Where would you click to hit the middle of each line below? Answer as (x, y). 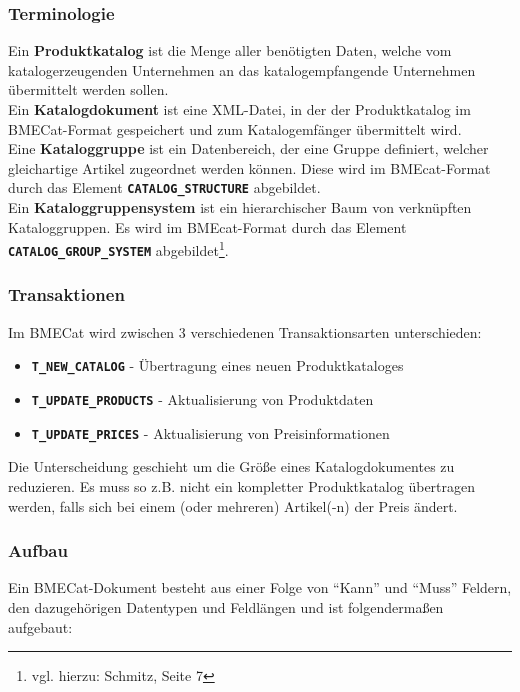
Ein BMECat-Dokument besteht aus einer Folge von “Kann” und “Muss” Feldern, (260, 587)
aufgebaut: (40, 626)
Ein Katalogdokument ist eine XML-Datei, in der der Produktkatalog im (239, 109)
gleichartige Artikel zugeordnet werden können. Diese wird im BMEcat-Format (249, 167)
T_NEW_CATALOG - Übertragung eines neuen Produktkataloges (217, 365)
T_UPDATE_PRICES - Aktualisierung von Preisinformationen (210, 432)
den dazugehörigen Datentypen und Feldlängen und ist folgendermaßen (226, 606)
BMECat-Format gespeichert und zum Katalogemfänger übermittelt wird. (235, 128)
